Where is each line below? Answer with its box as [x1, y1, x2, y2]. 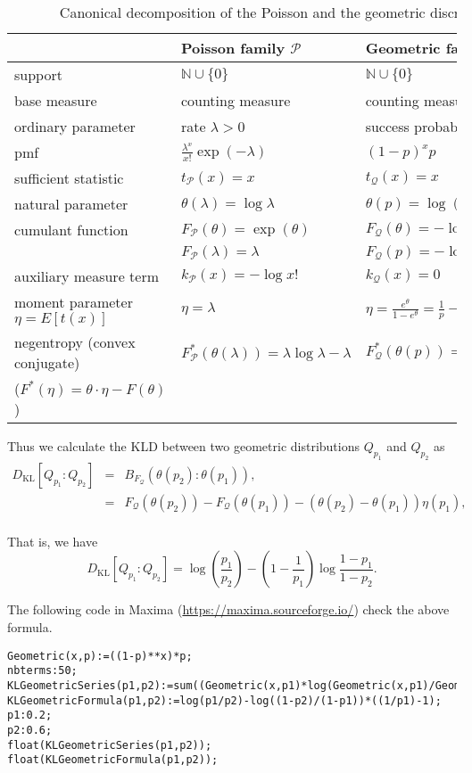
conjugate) [14, 351, 80, 373]
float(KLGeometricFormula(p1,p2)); [7, 753, 219, 767]
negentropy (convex [14, 331, 136, 352]
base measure [14, 90, 97, 111]
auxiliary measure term [14, 265, 160, 286]
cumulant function [14, 219, 128, 240]
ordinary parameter [14, 116, 136, 136]
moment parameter [14, 291, 133, 312]
